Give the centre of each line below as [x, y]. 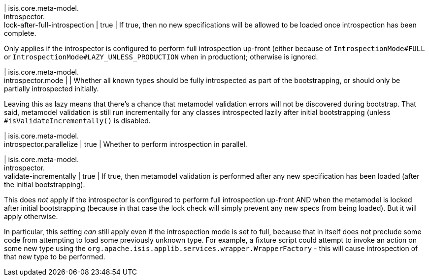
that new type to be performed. [55, 257]
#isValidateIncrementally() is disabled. [77, 121]
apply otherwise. [31, 216]
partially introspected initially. [51, 89]
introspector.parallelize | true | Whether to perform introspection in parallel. [126, 144]
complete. [20, 33]
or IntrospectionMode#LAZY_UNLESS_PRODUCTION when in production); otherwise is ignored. [161, 57]
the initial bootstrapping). [45, 184]
